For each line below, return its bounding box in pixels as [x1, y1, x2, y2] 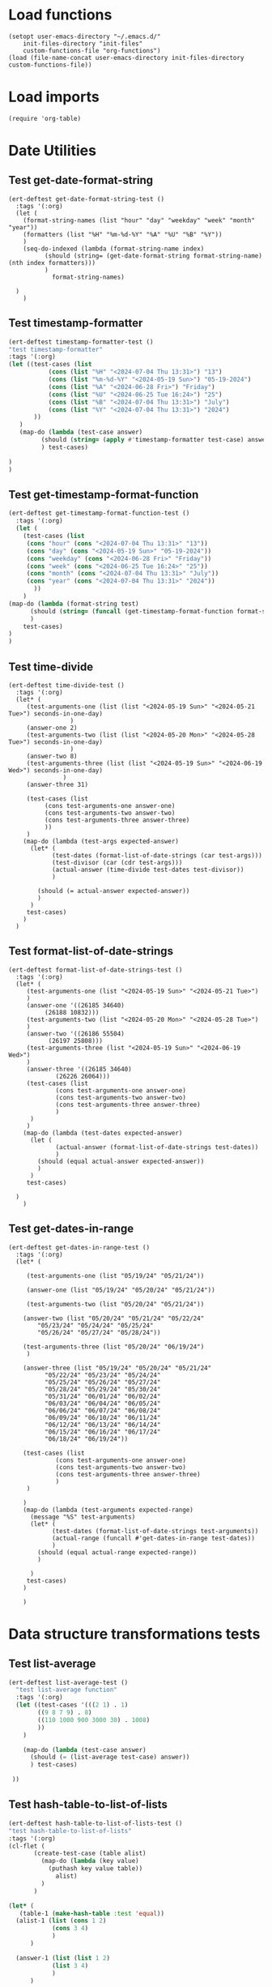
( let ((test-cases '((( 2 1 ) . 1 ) [15, 1701, 129, 1709]
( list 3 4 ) [51, 1961, 89, 1970]
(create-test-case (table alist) [33, 1849, 147, 1857]
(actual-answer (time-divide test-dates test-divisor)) [51, 865, 244, 874]
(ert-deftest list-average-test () [8, 1678, 129, 1686]
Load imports [8, 88, 100, 106]
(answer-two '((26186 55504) [26, 1029, 125, 1038]
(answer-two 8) [26, 752, 79, 760]
